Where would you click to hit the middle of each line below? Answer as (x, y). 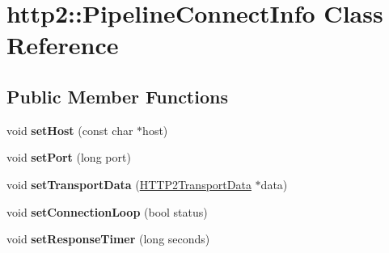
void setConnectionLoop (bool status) (107, 211)
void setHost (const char (70, 130)
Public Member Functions (117, 96)
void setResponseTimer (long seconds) (108, 239)
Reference (63, 45)
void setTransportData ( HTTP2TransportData (129, 184)
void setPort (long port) (69, 157)
